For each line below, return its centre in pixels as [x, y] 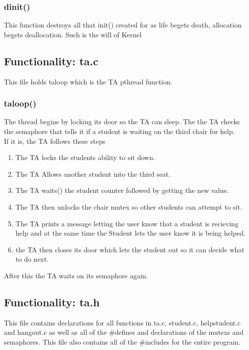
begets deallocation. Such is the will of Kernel [73, 34]
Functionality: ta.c [51, 61]
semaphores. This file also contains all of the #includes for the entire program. [122, 341]
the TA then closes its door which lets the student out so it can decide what [130, 249]
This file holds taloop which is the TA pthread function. [88, 81]
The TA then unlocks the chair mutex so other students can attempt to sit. [129, 206]
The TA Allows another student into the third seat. [93, 174]
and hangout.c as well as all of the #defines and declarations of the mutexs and [124, 332]
